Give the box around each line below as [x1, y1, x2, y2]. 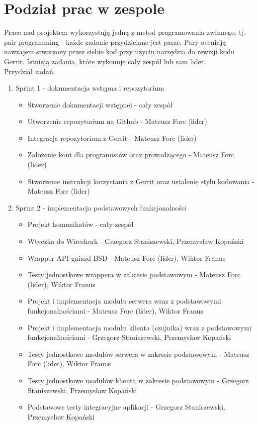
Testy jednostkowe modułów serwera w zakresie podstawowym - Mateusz [27, 348, 250, 359]
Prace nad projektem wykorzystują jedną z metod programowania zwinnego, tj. [4, 27, 246, 37]
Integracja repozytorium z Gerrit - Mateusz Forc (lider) [27, 132, 197, 143]
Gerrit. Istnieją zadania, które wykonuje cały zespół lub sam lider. [4, 56, 206, 66]
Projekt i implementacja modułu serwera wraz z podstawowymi [27, 296, 221, 306]
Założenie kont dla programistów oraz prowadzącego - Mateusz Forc [27, 149, 235, 160]
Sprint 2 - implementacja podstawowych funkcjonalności [15, 202, 187, 212]
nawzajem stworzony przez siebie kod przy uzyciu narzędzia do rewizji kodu [4, 46, 235, 57]
